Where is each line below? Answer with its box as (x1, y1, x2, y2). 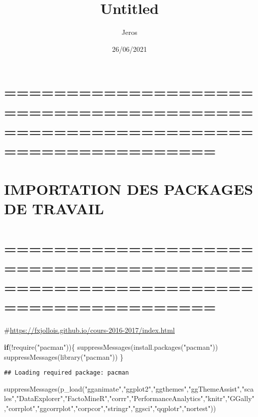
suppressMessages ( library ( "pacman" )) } (4, 351, 124, 362)
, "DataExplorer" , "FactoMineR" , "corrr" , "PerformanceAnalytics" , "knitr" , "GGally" (14, 393, 255, 404)
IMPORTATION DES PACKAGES (4, 179, 254, 199)
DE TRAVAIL (4, 198, 104, 219)
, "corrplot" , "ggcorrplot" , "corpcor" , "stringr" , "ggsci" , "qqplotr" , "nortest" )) (4, 403, 216, 413)
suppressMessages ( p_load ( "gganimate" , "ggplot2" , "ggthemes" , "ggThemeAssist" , (4, 383, 242, 394)
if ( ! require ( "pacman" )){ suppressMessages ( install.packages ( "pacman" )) (4, 341, 218, 352)
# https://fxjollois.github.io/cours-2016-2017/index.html (4, 325, 175, 335)
